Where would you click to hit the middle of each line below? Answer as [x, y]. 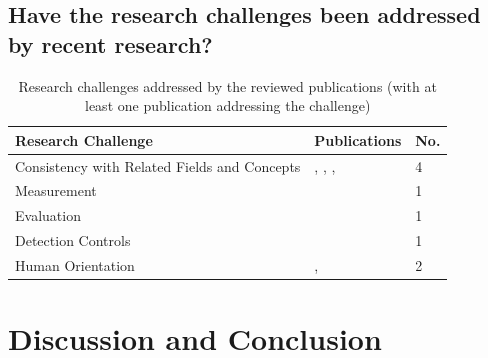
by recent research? [110, 43]
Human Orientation [75, 265]
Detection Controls [73, 240]
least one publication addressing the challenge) [228, 105]
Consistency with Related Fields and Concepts [158, 165]
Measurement [56, 190]
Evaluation [48, 215]
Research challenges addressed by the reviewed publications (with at [227, 85]
